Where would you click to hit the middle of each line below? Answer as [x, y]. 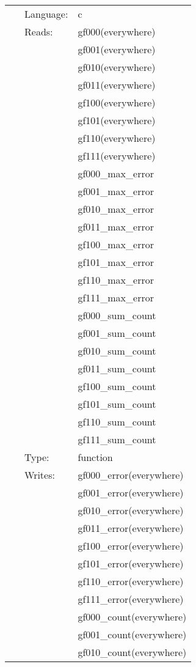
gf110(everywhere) [117, 138]
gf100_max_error [116, 244]
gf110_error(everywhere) [131, 581]
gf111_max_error [116, 297]
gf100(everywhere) [117, 102]
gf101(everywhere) [117, 120]
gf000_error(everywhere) [131, 475]
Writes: [40, 475]
